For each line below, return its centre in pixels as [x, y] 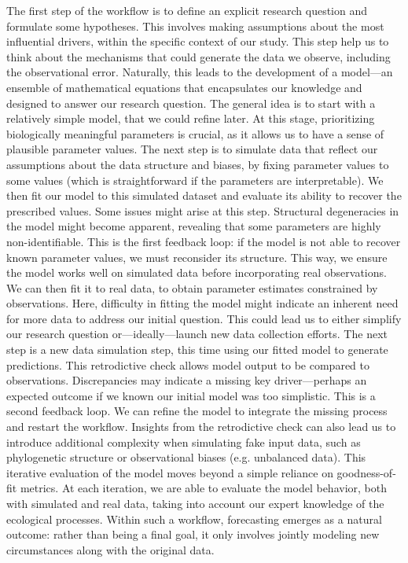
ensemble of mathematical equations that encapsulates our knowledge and [184, 87]
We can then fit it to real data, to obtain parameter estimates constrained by [192, 287]
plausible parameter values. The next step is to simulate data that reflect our [192, 149]
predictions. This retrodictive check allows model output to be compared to [188, 364]
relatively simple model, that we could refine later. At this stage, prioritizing [191, 118]
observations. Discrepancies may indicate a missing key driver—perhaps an [187, 380]
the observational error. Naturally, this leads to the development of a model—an [200, 72]
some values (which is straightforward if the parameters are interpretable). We [195, 180]
